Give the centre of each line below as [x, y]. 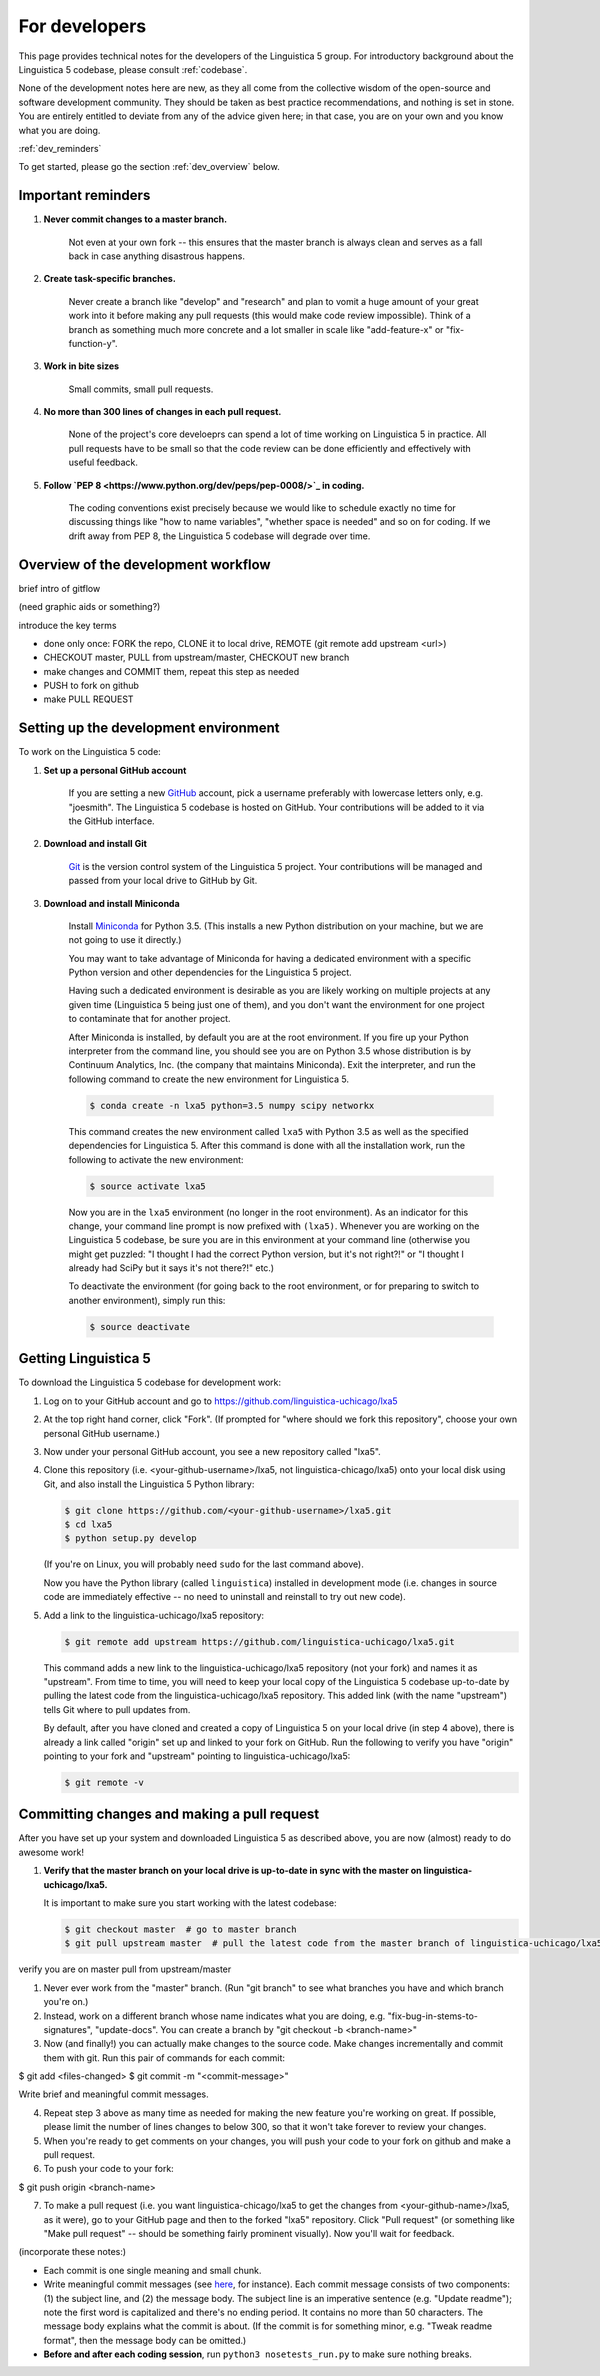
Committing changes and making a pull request [169, 1814]
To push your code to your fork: [108, 2169]
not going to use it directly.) [125, 940]
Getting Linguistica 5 [85, 1358]
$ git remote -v [104, 1782]
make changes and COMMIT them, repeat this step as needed [171, 671]
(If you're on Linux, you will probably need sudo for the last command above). [203, 1564]
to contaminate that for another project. [149, 1019]
